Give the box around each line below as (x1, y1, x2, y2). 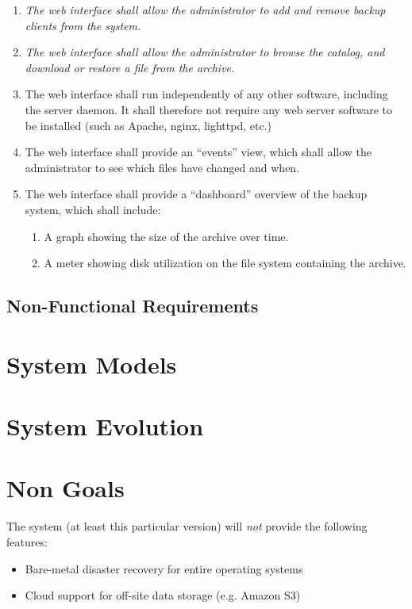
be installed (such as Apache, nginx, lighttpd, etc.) (25, 117, 271, 133)
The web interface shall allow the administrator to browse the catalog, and (25, 44, 385, 60)
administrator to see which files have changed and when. (25, 159, 300, 175)
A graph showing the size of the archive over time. (44, 228, 289, 244)
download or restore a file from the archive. (25, 59, 235, 75)
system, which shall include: (25, 201, 161, 217)
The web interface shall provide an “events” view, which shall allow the (25, 144, 372, 160)
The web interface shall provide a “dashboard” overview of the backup (25, 186, 368, 202)
